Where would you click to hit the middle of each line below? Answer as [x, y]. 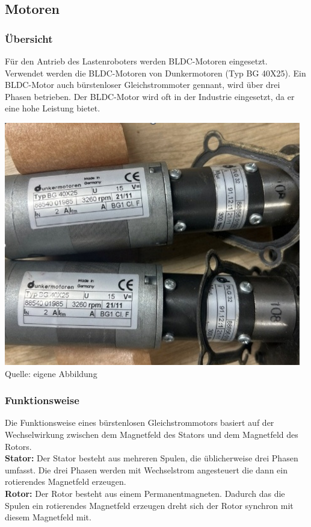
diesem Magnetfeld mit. [48, 517]
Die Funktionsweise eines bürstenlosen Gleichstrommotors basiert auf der [140, 423]
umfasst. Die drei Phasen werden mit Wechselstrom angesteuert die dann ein [146, 469]
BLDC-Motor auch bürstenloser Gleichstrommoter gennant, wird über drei [143, 85]
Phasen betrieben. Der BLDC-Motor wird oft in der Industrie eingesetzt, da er [150, 96]
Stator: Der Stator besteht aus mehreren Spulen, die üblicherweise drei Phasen [152, 458]
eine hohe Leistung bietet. [53, 108]
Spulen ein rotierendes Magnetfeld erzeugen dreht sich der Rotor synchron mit [149, 505]
